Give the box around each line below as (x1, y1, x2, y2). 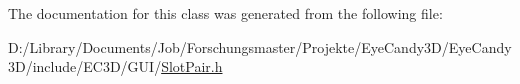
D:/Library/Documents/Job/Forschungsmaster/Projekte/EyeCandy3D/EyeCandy (8, 36, 512, 57)
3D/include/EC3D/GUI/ (8, 56, 162, 77)
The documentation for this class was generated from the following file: (8, 3, 443, 23)
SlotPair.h (161, 56, 223, 77)
